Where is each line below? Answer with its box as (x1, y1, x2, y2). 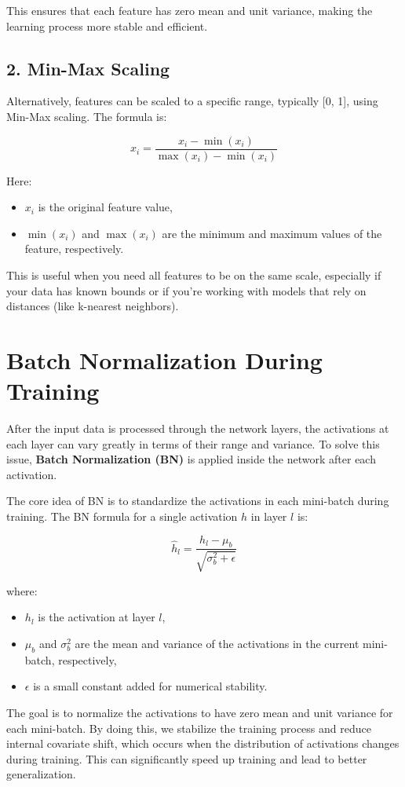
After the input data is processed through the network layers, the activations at (6, 420, 389, 437)
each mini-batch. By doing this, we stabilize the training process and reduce (6, 719, 371, 736)
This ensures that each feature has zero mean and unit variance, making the (6, 2, 373, 18)
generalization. (6, 766, 76, 782)
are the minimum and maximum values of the (162, 225, 382, 241)
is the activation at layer (38, 609, 155, 625)
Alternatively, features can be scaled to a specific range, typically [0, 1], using (6, 93, 378, 109)
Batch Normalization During (6, 343, 323, 375)
